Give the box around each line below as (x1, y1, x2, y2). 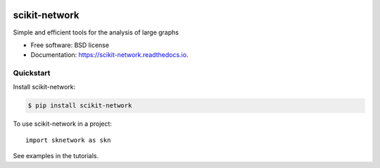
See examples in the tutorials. (13, 152, 99, 160)
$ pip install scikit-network (27, 102, 132, 110)
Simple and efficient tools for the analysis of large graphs (13, 28, 179, 37)
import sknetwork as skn (25, 136, 111, 144)
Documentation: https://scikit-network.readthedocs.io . (30, 51, 189, 59)
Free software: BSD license (30, 41, 109, 49)
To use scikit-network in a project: (13, 119, 113, 128)
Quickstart (13, 68, 51, 78)
